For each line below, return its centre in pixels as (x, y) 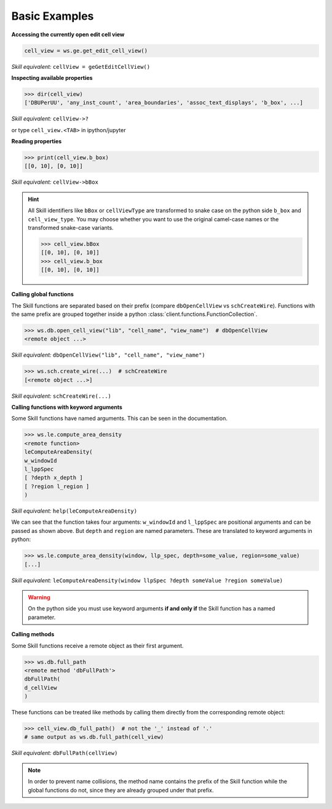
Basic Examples (53, 16)
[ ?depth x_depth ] (53, 478)
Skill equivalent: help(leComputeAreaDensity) (74, 511)
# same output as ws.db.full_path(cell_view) (94, 737)
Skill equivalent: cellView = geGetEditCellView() (81, 66)
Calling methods (33, 634)
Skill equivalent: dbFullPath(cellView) (65, 753)
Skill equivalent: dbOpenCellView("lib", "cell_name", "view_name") (108, 355)
